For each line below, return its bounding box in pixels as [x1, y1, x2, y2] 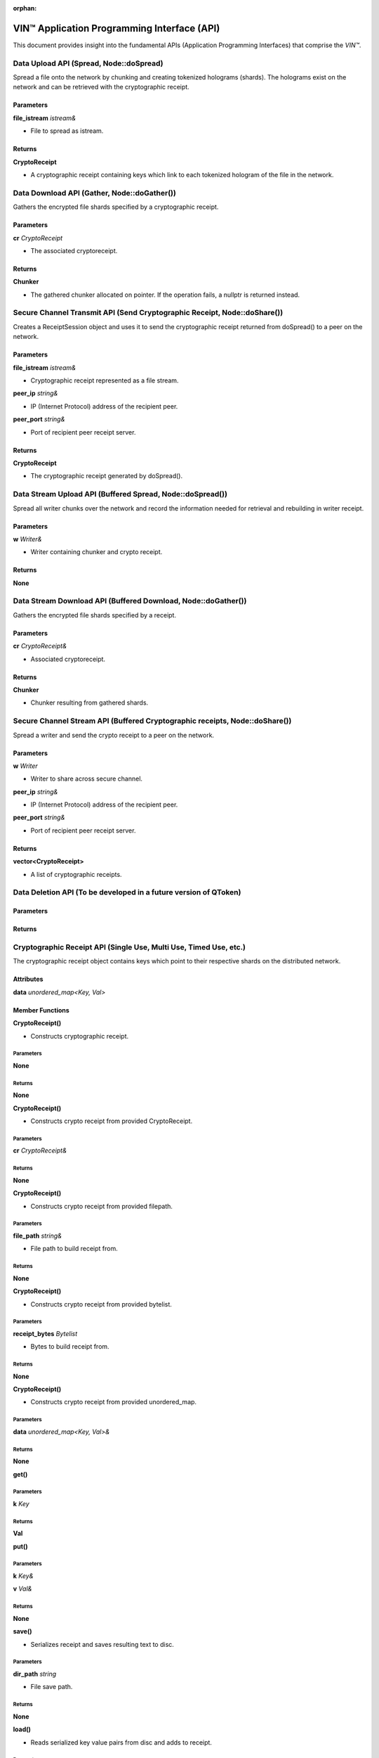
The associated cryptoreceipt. [30, 246, 118, 255]
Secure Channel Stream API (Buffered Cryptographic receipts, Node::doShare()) [13, 716, 292, 726]
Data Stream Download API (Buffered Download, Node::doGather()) [13, 596, 247, 606]
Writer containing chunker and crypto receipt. [30, 548, 163, 556]
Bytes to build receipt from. [30, 1342, 109, 1351]
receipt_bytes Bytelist [13, 1329, 78, 1337]
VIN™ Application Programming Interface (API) [13, 22, 220, 34]
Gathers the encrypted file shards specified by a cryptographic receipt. [13, 203, 219, 211]
